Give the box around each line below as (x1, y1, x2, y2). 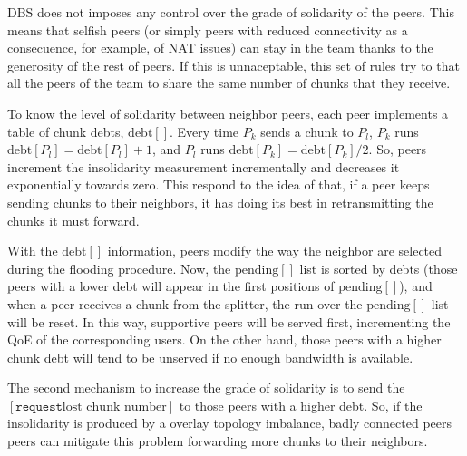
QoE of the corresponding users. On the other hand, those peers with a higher (7, 330, 442, 349)
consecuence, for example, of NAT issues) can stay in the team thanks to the (7, 38, 433, 57)
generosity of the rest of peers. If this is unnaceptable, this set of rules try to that (7, 55, 460, 74)
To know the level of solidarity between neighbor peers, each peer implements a (7, 103, 449, 122)
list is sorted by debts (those (299, 258, 458, 277)
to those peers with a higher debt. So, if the (179, 395, 423, 414)
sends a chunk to (260, 121, 354, 141)
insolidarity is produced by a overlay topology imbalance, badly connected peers (7, 413, 452, 432)
